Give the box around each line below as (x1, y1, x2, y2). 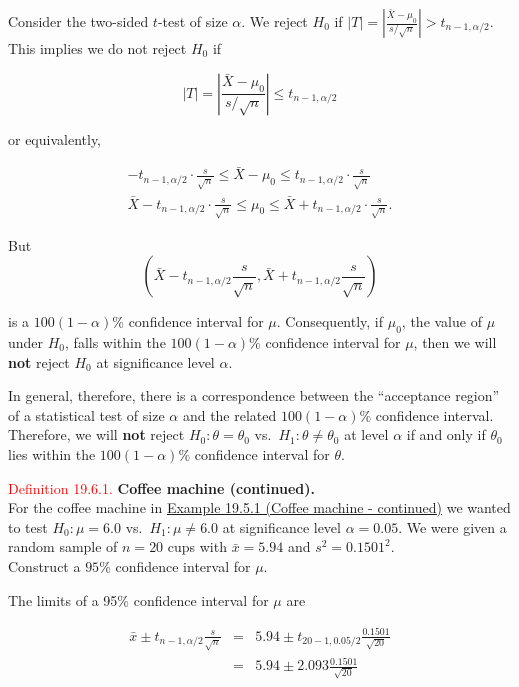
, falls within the (65, 331, 166, 352)
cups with (167, 536, 227, 557)
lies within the (8, 443, 96, 464)
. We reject (241, 11, 308, 31)
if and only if (406, 424, 486, 445)
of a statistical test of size (8, 404, 165, 425)
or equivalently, (8, 128, 102, 149)
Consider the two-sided (8, 11, 149, 31)
